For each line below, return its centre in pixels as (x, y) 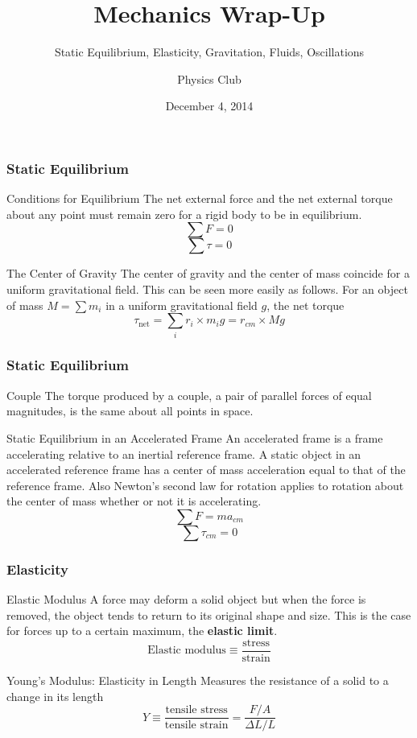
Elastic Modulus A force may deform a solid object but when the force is (186, 599)
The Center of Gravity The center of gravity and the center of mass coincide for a (208, 273)
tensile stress (196, 710)
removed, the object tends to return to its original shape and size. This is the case (209, 614)
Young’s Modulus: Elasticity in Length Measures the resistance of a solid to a (198, 680)
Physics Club (209, 78)
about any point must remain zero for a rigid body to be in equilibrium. (184, 214)
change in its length (55, 696)
